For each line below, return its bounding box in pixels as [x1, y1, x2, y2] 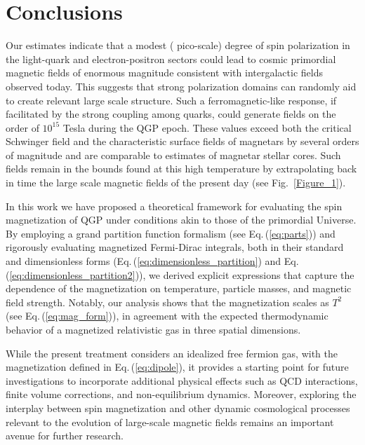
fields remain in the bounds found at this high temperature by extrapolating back [6, 161, 357, 176]
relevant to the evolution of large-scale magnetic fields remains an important [6, 414, 334, 429]
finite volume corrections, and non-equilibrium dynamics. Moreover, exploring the [6, 387, 357, 402]
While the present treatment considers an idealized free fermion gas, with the [6, 345, 338, 360]
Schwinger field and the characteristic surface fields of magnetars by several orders [6, 134, 359, 149]
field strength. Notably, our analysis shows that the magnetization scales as [6, 294, 329, 309]
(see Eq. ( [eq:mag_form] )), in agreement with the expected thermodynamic [6, 308, 328, 323]
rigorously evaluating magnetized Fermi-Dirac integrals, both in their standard [6, 240, 344, 254]
